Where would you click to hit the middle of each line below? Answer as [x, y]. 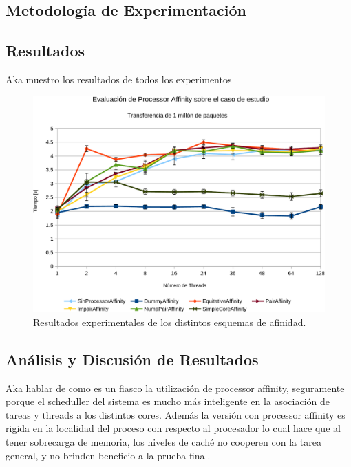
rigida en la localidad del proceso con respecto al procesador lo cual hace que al [173, 428]
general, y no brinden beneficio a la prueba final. [108, 455]
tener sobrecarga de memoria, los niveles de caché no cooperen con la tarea [163, 442]
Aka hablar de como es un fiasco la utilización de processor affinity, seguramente [175, 388]
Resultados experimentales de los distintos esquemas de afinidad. [170, 322]
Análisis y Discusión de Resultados [132, 359]
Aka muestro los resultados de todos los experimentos [119, 79]
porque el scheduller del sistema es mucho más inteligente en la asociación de [168, 401]
